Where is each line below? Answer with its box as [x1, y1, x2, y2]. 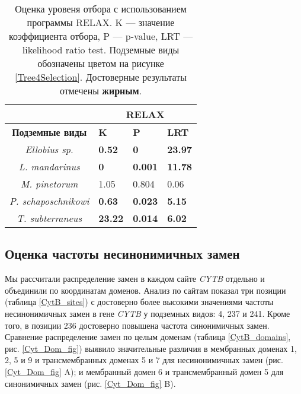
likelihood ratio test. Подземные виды [22, 43, 180, 56]
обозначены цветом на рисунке [37, 56, 164, 70]
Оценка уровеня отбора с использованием [15, 2, 187, 15]
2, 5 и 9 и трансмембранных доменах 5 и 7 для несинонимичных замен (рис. [5, 354, 283, 366]
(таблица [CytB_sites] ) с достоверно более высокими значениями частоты [5, 295, 274, 308]
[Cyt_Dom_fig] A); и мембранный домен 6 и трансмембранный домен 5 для [5, 365, 284, 377]
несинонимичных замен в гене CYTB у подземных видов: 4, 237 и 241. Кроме [5, 307, 290, 319]
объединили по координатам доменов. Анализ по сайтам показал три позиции [5, 284, 286, 296]
